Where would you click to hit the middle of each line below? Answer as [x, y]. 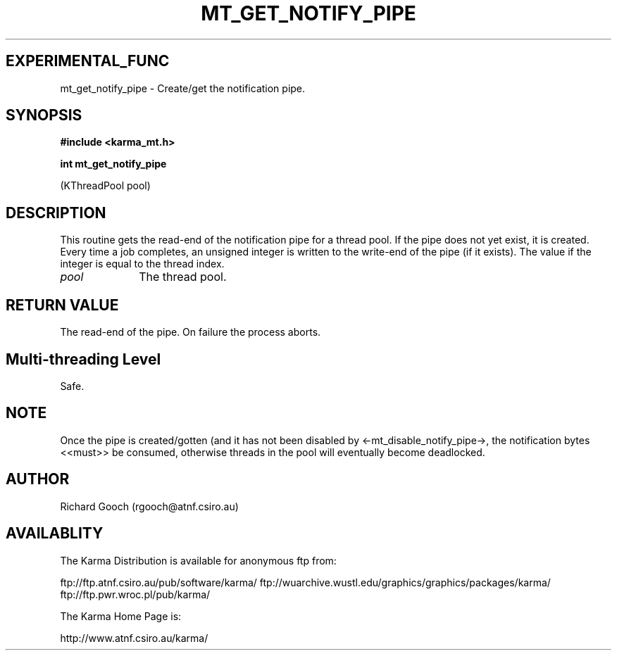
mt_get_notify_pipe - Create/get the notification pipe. [183, 88]
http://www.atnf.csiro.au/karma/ [134, 638]
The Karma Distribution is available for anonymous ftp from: [198, 560]
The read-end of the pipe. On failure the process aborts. [191, 332]
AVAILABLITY [55, 534]
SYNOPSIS [44, 115]
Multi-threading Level [83, 359]
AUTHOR [38, 479]
